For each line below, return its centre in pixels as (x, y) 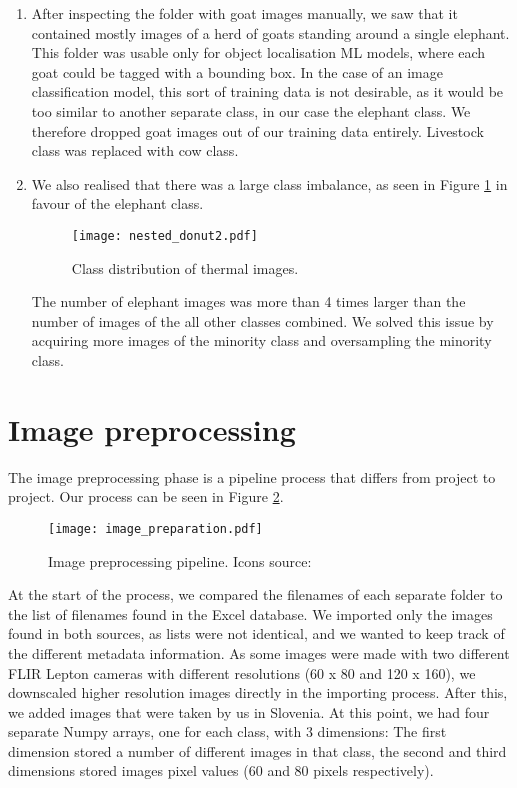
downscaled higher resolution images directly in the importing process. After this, (258, 692)
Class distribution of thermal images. (185, 267)
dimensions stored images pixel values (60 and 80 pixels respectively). (221, 770)
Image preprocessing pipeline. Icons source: (180, 560)
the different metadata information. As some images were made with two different (259, 652)
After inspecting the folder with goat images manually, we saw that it (244, 13)
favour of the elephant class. (117, 203)
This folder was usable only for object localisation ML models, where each (258, 52)
